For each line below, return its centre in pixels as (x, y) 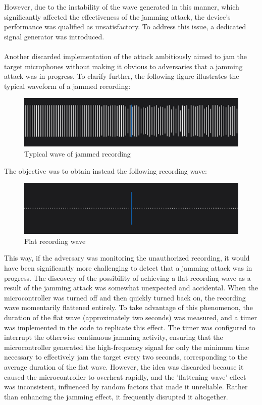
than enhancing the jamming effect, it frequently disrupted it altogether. (116, 396)
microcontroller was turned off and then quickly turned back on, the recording (125, 297)
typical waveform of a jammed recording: (67, 86)
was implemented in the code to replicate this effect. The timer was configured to (130, 327)
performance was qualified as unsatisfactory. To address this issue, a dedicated (125, 27)
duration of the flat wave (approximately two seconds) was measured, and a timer (130, 317)
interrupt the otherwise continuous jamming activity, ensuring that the (114, 337)
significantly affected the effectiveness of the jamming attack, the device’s (117, 16)
